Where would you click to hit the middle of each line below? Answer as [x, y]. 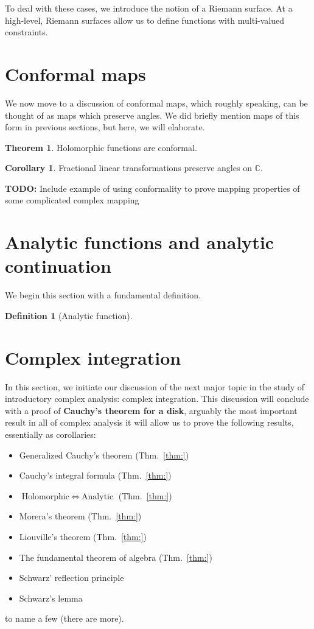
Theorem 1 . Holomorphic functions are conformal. [101, 147]
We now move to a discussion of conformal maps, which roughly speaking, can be [156, 103]
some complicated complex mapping [72, 200]
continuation [58, 266]
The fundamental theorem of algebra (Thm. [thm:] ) [116, 557]
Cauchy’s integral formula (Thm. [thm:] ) [95, 475]
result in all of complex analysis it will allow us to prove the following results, [149, 422]
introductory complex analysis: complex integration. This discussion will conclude [157, 399]
